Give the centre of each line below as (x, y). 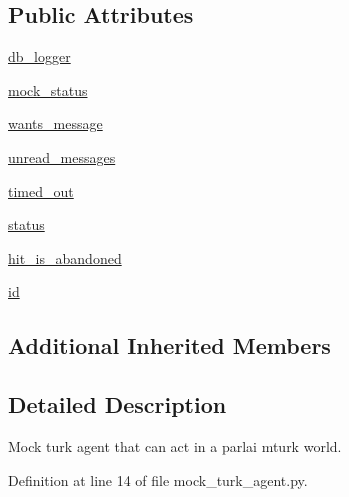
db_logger (39, 56)
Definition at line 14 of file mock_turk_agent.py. (158, 479)
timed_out (41, 190)
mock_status (48, 89)
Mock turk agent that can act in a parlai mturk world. (175, 445)
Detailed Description (117, 404)
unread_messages (62, 156)
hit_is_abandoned (65, 257)
